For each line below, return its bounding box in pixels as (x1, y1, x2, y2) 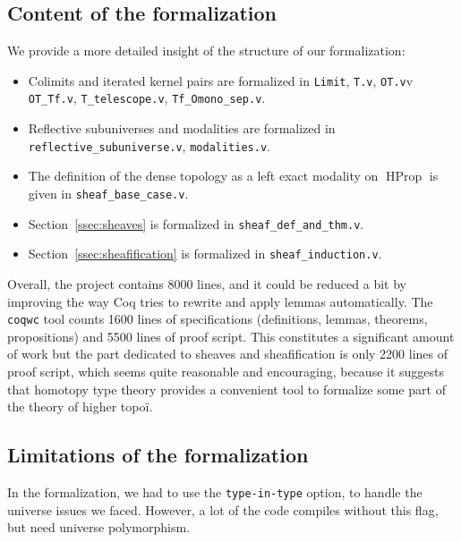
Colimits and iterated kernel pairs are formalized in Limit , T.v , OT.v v (28, 71, 414, 89)
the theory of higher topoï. (7, 397, 153, 416)
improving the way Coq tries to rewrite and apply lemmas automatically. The (7, 292, 433, 310)
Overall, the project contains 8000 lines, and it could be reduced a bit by (7, 274, 406, 292)
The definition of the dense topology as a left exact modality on (28, 166, 379, 185)
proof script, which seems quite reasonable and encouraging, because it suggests (7, 361, 445, 380)
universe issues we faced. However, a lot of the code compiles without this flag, (7, 500, 439, 519)
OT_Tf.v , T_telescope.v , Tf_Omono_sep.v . (28, 89, 266, 107)
